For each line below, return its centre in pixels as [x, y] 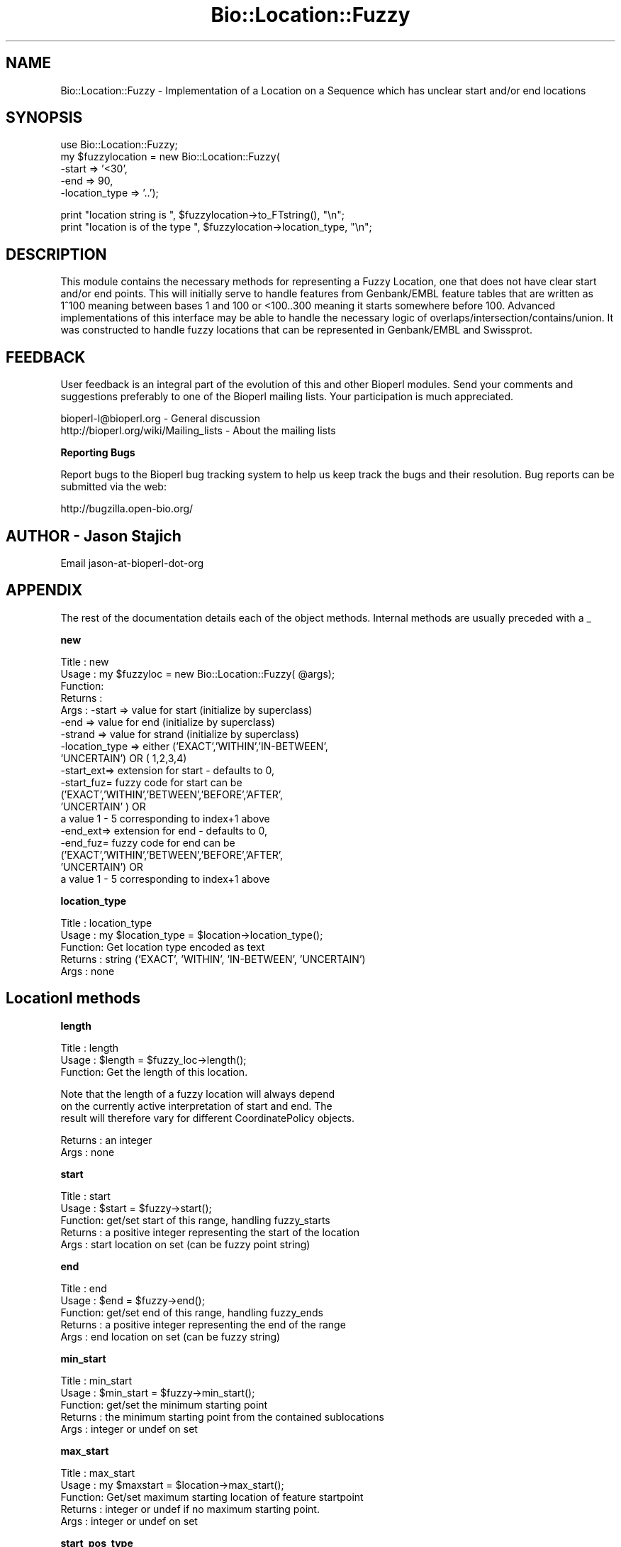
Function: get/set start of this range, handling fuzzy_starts [195, 1220]
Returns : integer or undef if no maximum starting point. [190, 1509]
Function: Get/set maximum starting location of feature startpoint [212, 1497]
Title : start [85, 1196]
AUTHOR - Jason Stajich [94, 536]
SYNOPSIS [44, 118]
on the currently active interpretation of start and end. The [196, 1106]
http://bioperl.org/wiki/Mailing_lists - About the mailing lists [198, 431]
